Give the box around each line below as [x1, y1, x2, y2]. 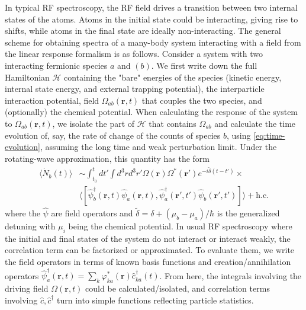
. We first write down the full [151, 59, 257, 71]
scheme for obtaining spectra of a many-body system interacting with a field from [5, 36, 301, 48]
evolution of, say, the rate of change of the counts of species [5, 129, 221, 141]
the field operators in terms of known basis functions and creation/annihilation [5, 255, 291, 267]
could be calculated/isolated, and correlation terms [85, 282, 270, 295]
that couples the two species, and [141, 94, 262, 106]
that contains [149, 117, 197, 129]
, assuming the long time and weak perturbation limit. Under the [40, 140, 277, 153]
